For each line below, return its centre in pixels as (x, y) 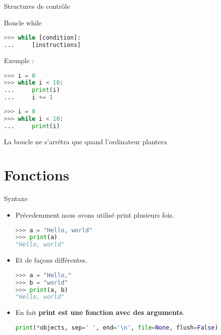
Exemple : (19, 60)
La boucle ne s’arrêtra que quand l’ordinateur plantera (86, 141)
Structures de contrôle (37, 6)
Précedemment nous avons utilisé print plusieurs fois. (95, 214)
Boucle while (23, 22)
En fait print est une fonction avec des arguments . (100, 312)
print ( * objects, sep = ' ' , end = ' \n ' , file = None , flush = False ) (117, 327)
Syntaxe (16, 198)
